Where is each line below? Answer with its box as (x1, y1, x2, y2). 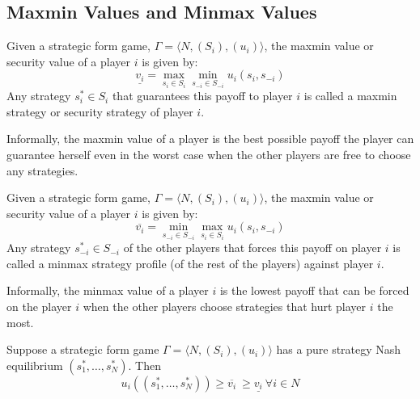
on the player (6, 298, 72, 315)
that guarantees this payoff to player (112, 87, 293, 104)
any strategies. (6, 162, 78, 178)
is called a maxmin (303, 87, 397, 104)
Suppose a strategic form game (6, 341, 159, 358)
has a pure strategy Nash (276, 341, 401, 358)
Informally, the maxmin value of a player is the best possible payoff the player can (6, 130, 414, 147)
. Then (128, 356, 161, 373)
